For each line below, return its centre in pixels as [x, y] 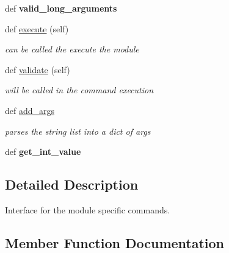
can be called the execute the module [72, 49]
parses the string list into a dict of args [78, 131]
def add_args [30, 110]
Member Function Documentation [115, 242]
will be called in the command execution [79, 90]
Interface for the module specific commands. [88, 209]
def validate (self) [38, 69]
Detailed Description [72, 184]
